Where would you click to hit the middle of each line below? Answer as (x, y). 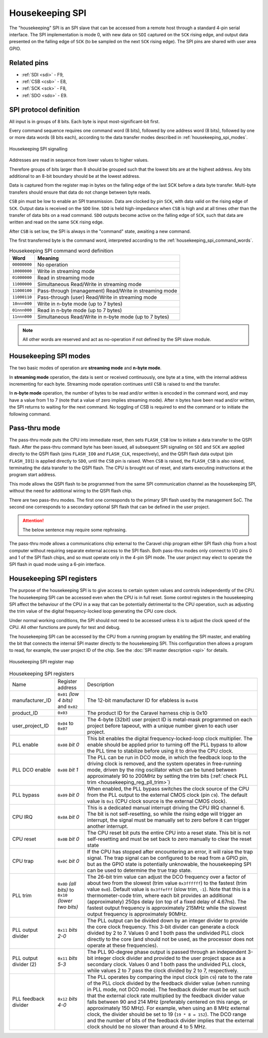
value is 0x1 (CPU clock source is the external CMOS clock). (157, 801)
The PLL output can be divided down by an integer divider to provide (167, 920)
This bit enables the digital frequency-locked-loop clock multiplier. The (170, 738)
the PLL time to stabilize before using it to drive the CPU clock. (160, 751)
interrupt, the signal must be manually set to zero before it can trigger (168, 820)
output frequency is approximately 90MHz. (137, 914)
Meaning (48, 258)
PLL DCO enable (32, 769)
